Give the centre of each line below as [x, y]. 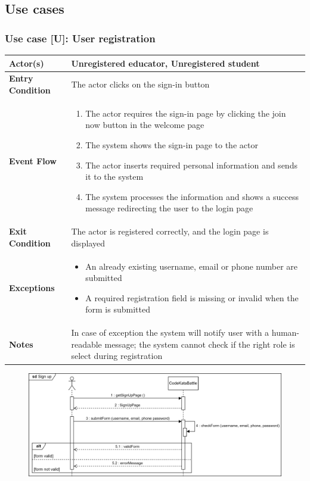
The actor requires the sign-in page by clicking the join [186, 113]
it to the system [114, 177]
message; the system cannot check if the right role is [200, 344]
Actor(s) [27, 63]
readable [86, 344]
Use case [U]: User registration [80, 38]
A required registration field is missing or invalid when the [192, 297]
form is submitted [118, 309]
